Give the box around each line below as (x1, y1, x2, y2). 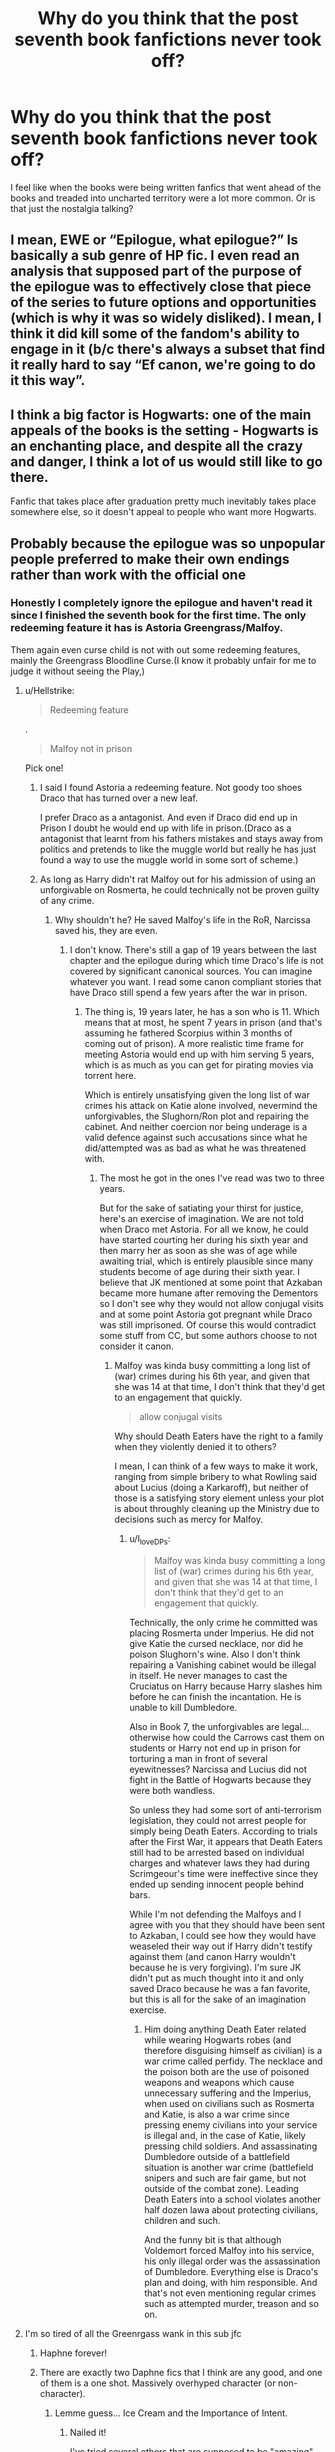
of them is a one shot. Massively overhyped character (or (39, 2377, 277, 2389)
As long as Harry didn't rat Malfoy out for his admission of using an (39, 873, 317, 885)
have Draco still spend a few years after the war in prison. (69, 986, 308, 998)
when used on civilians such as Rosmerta (144, 2097, 315, 2109)
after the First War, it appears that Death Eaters (129, 1835, 323, 1847)
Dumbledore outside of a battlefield (144, 2150, 290, 2162)
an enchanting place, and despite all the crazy (10, 437, 303, 454)
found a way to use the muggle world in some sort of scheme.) (39, 853, 299, 866)
